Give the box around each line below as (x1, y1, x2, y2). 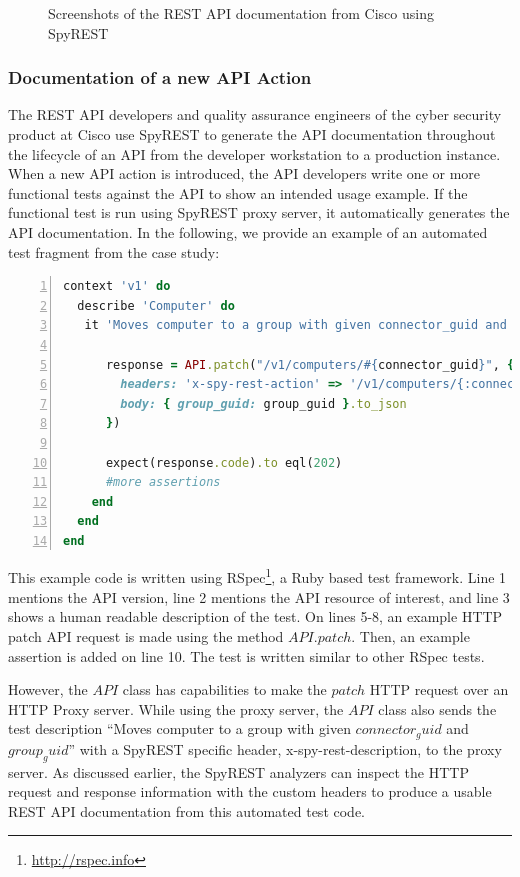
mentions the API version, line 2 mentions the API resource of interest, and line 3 (8, 586, 510, 607)
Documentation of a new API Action (8, 65, 312, 90)
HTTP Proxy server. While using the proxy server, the (8, 698, 344, 719)
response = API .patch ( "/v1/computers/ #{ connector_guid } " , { (105, 357, 515, 372)
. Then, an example (351, 625, 470, 646)
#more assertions (105, 475, 221, 490)
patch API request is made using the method (8, 625, 284, 646)
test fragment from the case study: (8, 241, 220, 262)
